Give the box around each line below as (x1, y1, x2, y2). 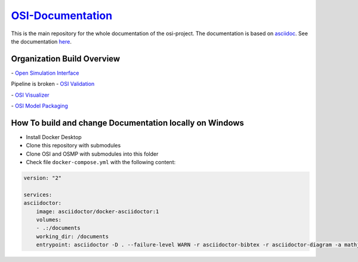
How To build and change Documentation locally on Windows (11, 118, 245, 128)
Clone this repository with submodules (26, 142, 121, 149)
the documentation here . (11, 38, 72, 45)
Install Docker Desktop (26, 133, 82, 140)
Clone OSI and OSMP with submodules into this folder (26, 150, 159, 158)
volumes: (36, 217, 62, 223)
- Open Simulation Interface (11, 69, 79, 76)
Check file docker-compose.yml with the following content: (26, 159, 176, 166)
